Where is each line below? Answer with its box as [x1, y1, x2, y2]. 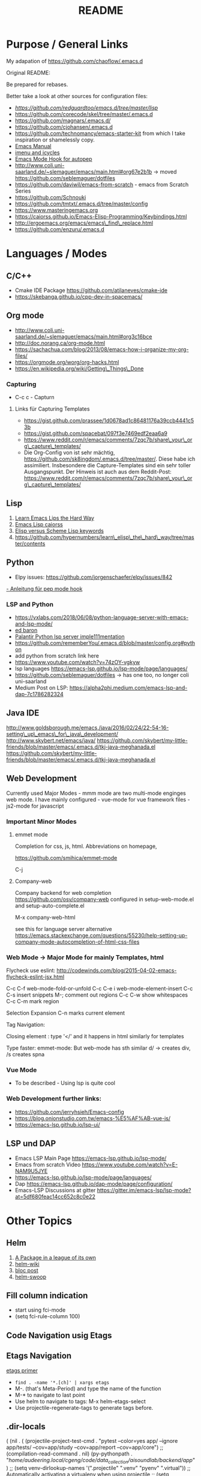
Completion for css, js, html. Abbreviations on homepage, [14, 842, 157, 850]
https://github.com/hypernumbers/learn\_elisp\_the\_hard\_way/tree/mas [14, 534, 194, 541]
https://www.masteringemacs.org [14, 206, 98, 214]
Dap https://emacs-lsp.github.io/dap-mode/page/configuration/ [14, 1180, 173, 1187]
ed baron [14, 626, 38, 634]
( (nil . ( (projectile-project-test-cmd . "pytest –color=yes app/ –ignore [6, 1437, 178, 1445]
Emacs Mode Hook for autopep [14, 155, 92, 163]
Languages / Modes [6, 247, 107, 261]
